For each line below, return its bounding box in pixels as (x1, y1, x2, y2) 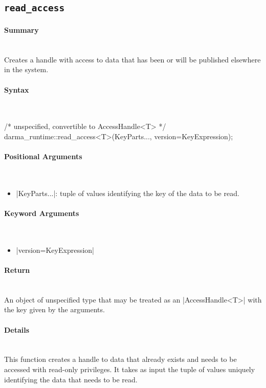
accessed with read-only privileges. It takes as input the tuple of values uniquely (4, 364, 255, 375)
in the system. (4, 64, 49, 75)
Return (4, 265, 30, 275)
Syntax (4, 84, 29, 95)
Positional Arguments (4, 151, 82, 162)
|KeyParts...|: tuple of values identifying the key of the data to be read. (16, 187, 239, 198)
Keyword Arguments (4, 208, 79, 219)
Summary (4, 24, 39, 35)
